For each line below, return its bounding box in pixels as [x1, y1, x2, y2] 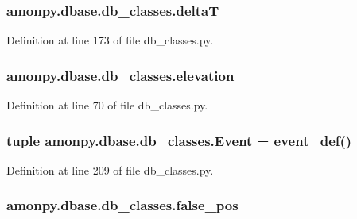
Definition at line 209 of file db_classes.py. [6, 161, 214, 178]
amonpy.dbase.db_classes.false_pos [6, 195, 239, 215]
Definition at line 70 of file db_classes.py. [6, 97, 208, 113]
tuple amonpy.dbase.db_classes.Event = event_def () [6, 130, 352, 150]
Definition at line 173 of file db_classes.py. [6, 32, 214, 48]
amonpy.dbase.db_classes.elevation [6, 65, 235, 85]
